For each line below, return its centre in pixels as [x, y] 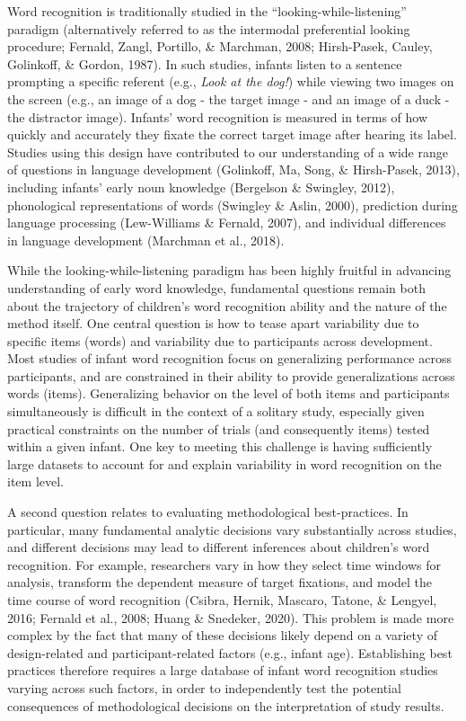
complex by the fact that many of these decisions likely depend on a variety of [222, 635]
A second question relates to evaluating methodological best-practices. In [208, 512]
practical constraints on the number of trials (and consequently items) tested [219, 428]
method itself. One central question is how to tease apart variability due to [213, 323]
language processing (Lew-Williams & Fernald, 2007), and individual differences [227, 223]
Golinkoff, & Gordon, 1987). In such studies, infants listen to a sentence [205, 63]
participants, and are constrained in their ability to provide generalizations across [231, 375]
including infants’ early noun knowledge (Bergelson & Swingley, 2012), [201, 187]
